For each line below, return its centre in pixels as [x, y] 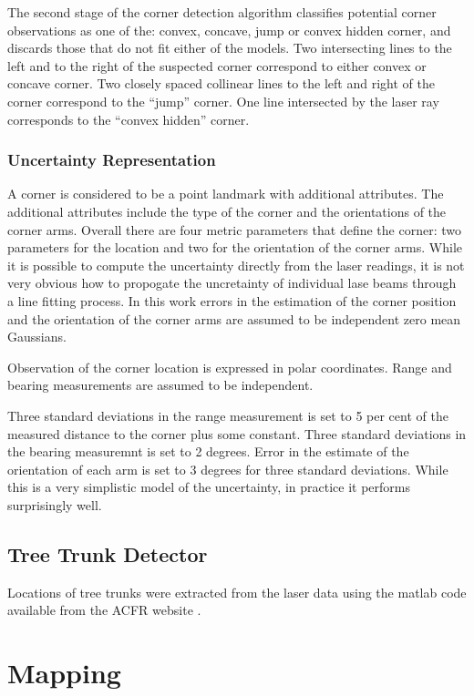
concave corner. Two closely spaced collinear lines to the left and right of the [221, 83]
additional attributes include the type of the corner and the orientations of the [227, 211]
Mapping [64, 673]
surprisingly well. [55, 504]
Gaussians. [37, 337]
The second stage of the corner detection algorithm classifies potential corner [222, 12]
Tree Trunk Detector [108, 553]
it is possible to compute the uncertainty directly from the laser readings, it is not [236, 265]
